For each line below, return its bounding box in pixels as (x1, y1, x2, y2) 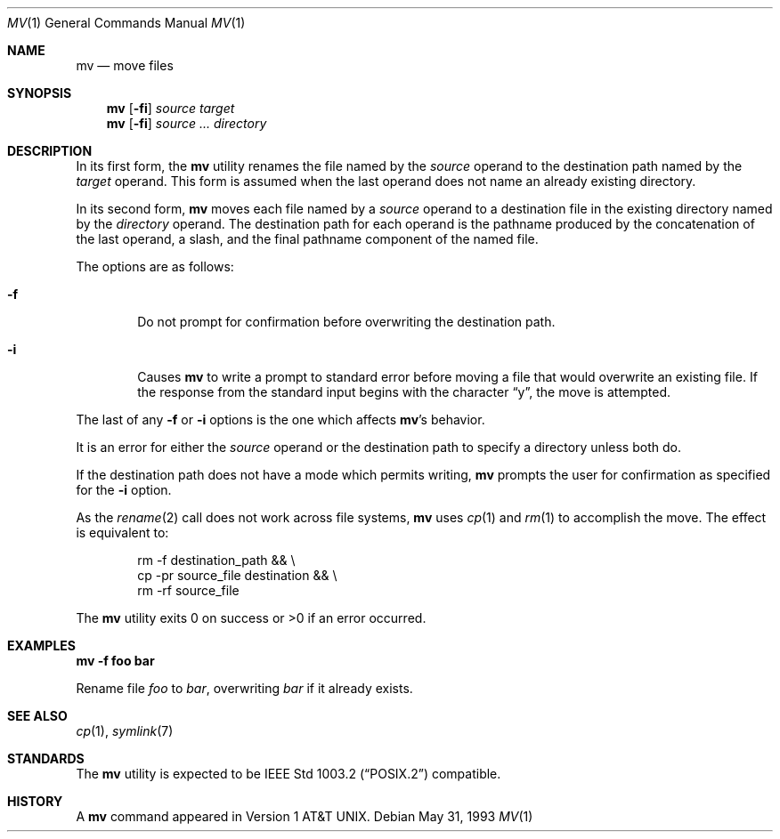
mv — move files (76, 58, 174, 73)
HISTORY (7, 794, 63, 809)
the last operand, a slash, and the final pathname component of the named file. (76, 231, 539, 246)
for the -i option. (76, 482, 172, 497)
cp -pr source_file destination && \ (137, 568, 337, 583)
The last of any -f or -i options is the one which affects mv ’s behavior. (76, 412, 485, 427)
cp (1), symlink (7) (76, 723, 174, 738)
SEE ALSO (7, 708, 68, 723)
